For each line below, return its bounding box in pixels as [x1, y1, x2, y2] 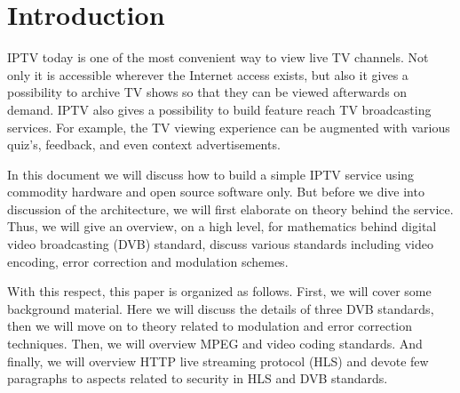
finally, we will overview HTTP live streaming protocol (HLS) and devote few [7, 351, 429, 370]
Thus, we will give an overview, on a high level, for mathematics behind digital [7, 217, 437, 236]
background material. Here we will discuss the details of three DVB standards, [7, 299, 434, 317]
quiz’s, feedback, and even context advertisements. [7, 135, 281, 154]
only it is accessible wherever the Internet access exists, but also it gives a [7, 65, 408, 84]
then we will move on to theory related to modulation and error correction [7, 317, 413, 335]
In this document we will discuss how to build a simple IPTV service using [7, 164, 415, 183]
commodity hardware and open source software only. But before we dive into [7, 182, 424, 201]
